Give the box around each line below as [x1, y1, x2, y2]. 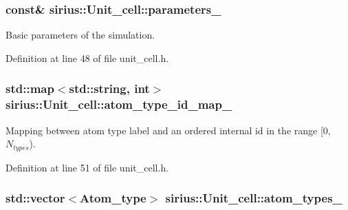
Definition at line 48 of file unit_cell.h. [6, 50, 169, 65]
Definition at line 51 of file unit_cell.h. [6, 160, 169, 174]
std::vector [6, 189, 65, 207]
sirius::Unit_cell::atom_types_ [165, 189, 342, 207]
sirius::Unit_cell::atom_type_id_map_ [6, 96, 232, 113]
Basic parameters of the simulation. [6, 28, 155, 42]
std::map [6, 80, 54, 97]
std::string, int [69, 80, 150, 97]
